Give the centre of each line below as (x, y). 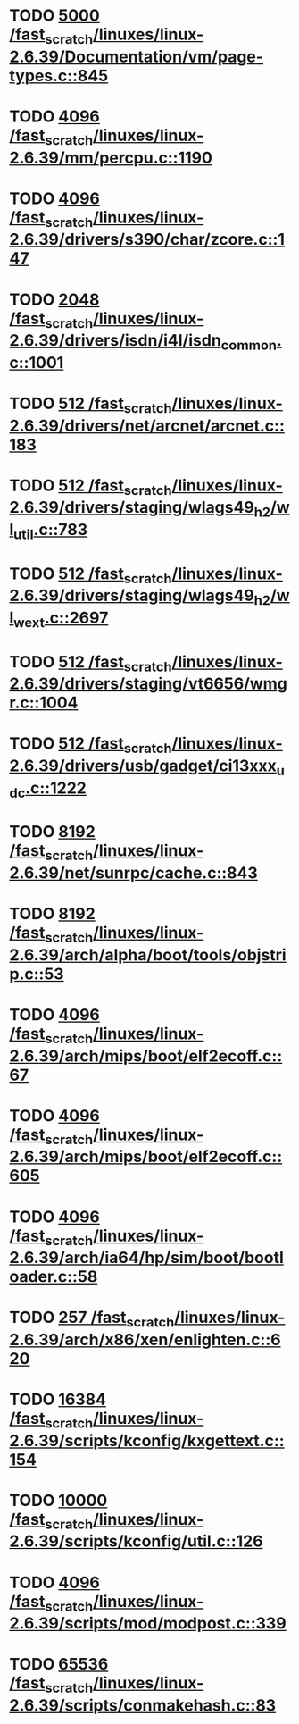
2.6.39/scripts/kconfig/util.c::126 (136, 1541)
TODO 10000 (58, 1500)
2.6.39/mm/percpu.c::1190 (111, 158)
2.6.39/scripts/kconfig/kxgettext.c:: (147, 1440)
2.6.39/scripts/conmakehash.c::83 (143, 1705)
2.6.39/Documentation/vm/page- (137, 57)
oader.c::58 (54, 1277)
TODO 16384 (58, 1400)
